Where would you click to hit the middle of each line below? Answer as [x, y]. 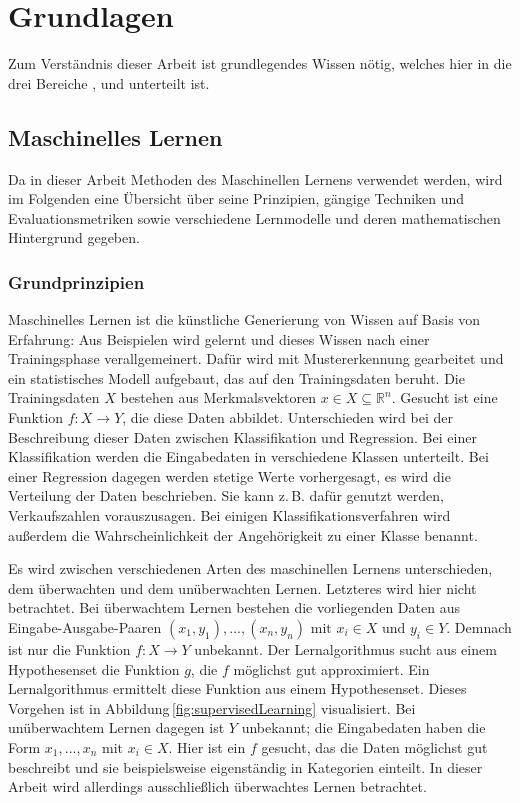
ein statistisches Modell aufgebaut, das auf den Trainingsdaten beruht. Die [236, 377]
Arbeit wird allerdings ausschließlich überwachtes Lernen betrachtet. [217, 786]
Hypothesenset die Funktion [94, 668]
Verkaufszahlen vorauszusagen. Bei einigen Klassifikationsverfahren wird [229, 515]
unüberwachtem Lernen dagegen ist [116, 727]
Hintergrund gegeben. [74, 237]
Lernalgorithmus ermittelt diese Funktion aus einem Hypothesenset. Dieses [237, 688]
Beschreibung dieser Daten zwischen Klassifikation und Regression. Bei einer [242, 436]
